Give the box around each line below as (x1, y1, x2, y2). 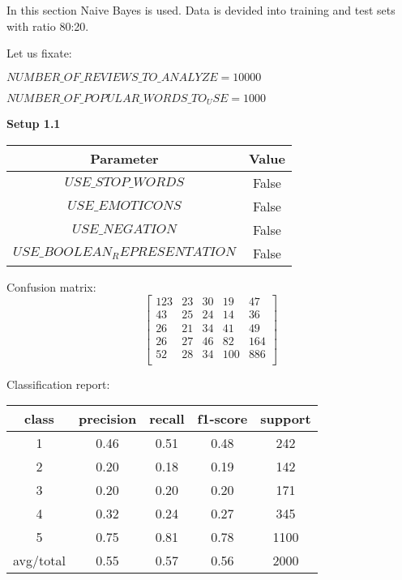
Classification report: (6, 375, 110, 392)
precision (78, 409, 137, 429)
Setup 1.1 (6, 115, 61, 132)
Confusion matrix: (6, 278, 96, 295)
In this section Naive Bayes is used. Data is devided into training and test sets (6, 2, 396, 18)
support (260, 409, 311, 429)
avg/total (13, 551, 66, 570)
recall (149, 409, 185, 429)
